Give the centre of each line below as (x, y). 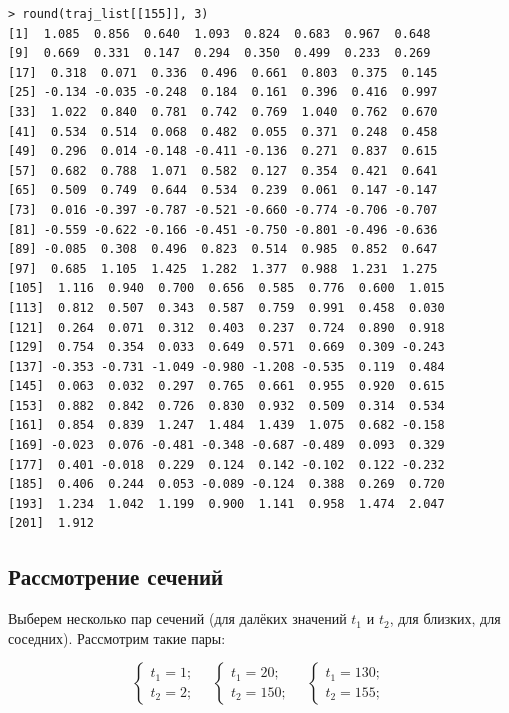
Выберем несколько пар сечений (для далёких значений (177, 618)
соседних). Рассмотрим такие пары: (117, 637)
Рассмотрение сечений (116, 576)
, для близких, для (445, 618)
